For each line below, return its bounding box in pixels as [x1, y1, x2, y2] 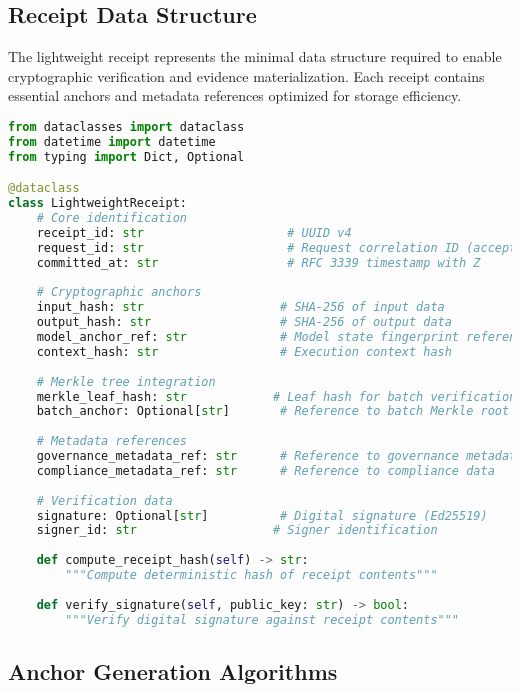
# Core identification [36, 211, 187, 226]
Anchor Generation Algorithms [8, 655, 338, 686]
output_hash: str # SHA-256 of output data [36, 315, 452, 330]
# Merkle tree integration [36, 374, 216, 389]
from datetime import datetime [8, 134, 216, 149]
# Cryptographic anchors [36, 285, 202, 300]
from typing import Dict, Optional [8, 149, 245, 164]
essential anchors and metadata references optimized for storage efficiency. [8, 85, 462, 106]
